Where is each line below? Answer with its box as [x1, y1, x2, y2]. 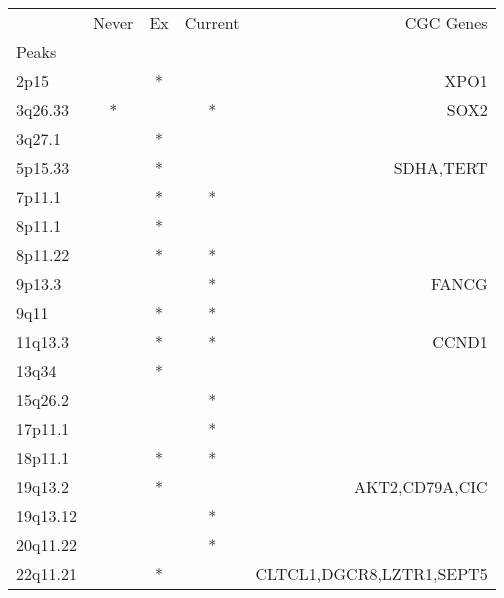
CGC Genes [404, 11, 488, 34]
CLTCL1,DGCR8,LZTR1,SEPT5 [255, 562, 488, 585]
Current [184, 11, 240, 34]
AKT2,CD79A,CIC [354, 475, 488, 498]
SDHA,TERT [393, 156, 488, 179]
